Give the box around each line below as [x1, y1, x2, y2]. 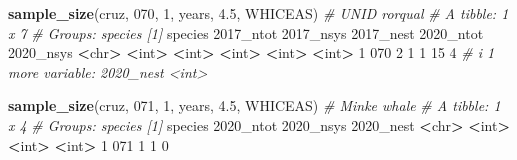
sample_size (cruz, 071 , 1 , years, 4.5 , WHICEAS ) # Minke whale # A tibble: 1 [8, 95, 501, 116]
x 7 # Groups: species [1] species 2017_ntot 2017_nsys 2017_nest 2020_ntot [8, 22, 484, 43]
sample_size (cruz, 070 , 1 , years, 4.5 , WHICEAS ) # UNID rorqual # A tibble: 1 [8, 3, 509, 23]
